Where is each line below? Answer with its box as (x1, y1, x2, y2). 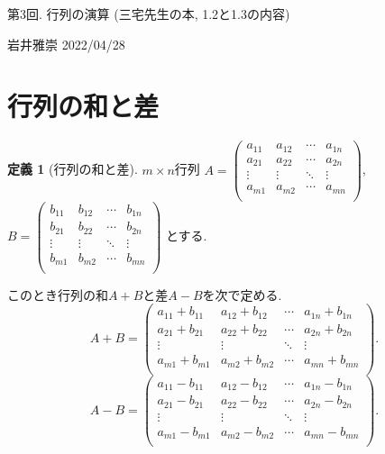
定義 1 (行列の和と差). (7, 159, 138, 178)
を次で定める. (202, 285, 282, 304)
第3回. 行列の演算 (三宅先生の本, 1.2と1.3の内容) (7, 5, 290, 23)
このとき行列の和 (7, 285, 108, 304)
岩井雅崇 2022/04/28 (7, 34, 125, 53)
